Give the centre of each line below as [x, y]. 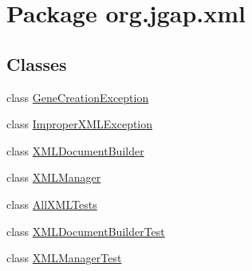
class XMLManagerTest [64, 258]
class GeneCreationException [78, 97]
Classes [37, 63]
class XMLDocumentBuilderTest [86, 231]
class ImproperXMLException [80, 124]
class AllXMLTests [52, 204]
